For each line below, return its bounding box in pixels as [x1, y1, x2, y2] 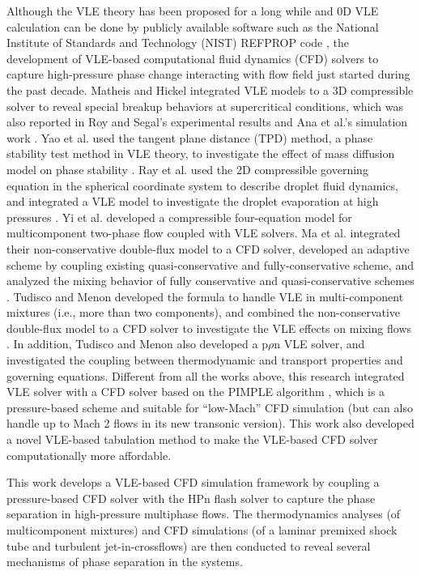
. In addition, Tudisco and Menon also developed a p [6, 335, 268, 352]
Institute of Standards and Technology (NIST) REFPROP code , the [6, 34, 349, 51]
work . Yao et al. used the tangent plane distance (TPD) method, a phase [6, 129, 373, 146]
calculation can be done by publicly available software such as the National [6, 18, 379, 35]
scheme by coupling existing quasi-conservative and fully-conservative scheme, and [6, 256, 414, 273]
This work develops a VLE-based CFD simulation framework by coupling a [6, 474, 380, 491]
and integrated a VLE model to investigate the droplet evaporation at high [6, 193, 379, 210]
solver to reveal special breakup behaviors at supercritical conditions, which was [6, 97, 403, 114]
